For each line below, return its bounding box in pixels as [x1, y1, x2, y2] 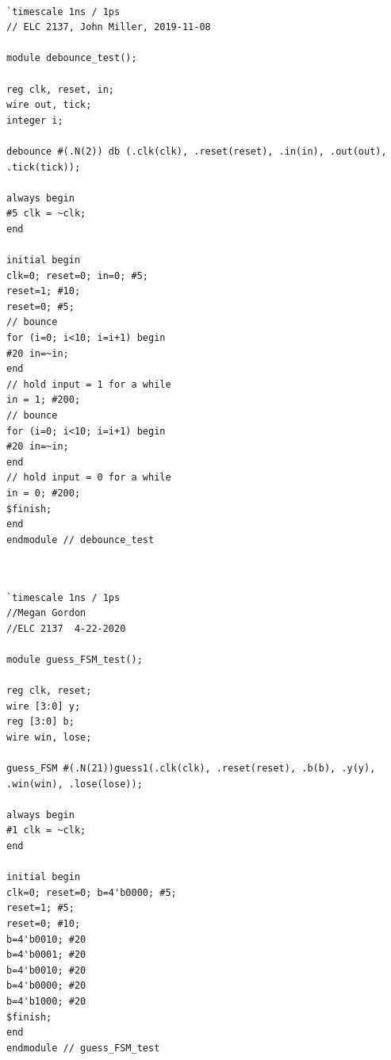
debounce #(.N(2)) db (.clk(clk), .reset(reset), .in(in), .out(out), [6, 145, 387, 157]
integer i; [6, 114, 63, 126]
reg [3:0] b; [6, 716, 75, 728]
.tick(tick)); [6, 161, 81, 173]
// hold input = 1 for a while [6, 378, 171, 390]
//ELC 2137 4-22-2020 [6, 622, 126, 634]
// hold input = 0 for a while [6, 472, 171, 484]
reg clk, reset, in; [6, 83, 115, 95]
